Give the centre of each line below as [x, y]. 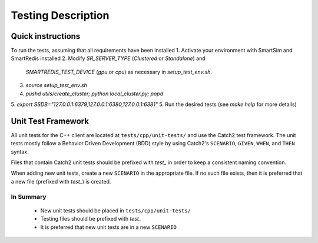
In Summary [29, 197]
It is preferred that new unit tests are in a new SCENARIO [108, 227]
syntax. [20, 152]
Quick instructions [46, 36]
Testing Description [60, 15]
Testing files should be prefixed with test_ [91, 219]
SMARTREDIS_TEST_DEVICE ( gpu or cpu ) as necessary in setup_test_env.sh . [119, 72]
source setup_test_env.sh [57, 85]
